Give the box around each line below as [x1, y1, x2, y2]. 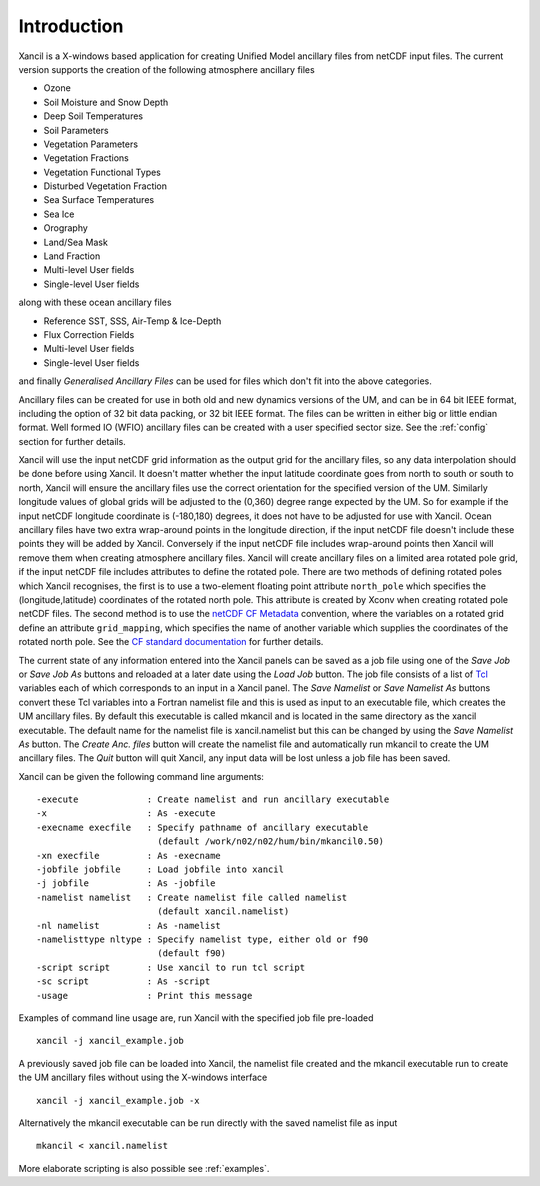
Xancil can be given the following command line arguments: [18, 770, 265, 782]
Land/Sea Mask [43, 236, 109, 248]
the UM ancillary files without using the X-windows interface [18, 1071, 268, 1084]
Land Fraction [43, 250, 101, 262]
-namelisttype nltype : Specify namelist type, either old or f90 [36, 933, 369, 945]
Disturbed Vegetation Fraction [43, 180, 168, 192]
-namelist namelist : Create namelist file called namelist [36, 891, 348, 903]
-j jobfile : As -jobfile [36, 878, 216, 889]
